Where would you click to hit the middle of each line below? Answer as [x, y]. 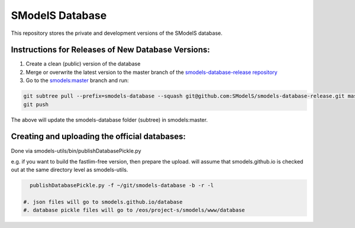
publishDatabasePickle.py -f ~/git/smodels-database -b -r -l [122, 185]
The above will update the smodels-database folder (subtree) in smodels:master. [109, 120]
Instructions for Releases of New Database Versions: [110, 50]
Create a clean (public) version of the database [83, 64]
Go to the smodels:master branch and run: [78, 80]
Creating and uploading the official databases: [99, 137]
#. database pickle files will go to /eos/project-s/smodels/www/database [134, 210]
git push [36, 104]
